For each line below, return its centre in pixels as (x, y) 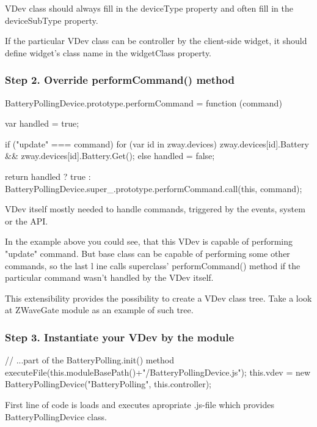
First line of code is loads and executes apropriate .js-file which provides (140, 404)
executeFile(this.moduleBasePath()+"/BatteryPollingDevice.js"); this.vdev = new (158, 372)
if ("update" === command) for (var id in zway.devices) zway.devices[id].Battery (157, 143)
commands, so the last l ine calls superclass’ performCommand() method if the (153, 265)
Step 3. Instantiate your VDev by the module (120, 337)
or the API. (27, 221)
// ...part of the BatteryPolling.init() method (90, 360)
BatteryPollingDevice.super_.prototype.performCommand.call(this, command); (154, 188)
